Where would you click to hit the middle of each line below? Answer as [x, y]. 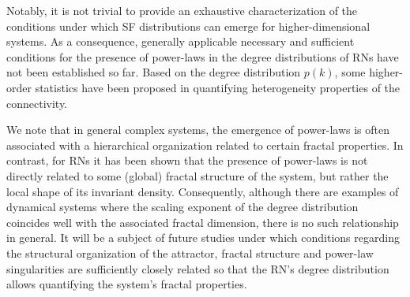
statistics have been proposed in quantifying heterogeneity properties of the [218, 87]
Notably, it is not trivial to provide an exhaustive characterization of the [182, 10]
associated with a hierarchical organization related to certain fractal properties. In [205, 145]
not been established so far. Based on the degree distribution [154, 72]
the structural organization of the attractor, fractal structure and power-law [190, 252]
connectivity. [37, 103]
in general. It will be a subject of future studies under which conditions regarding [203, 238]
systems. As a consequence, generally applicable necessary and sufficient [181, 41]
